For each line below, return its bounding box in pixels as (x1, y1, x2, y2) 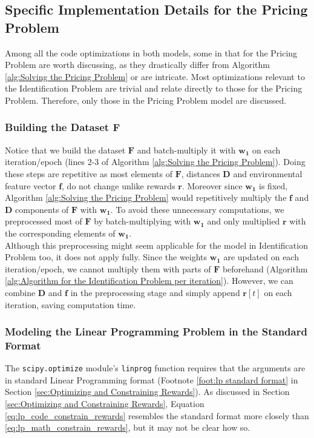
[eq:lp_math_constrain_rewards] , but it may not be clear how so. (5, 421, 250, 434)
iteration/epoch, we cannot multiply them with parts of (5, 262, 211, 275)
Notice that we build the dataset (5, 143, 126, 156)
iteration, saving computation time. (5, 298, 136, 311)
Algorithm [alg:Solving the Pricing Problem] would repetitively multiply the (5, 191, 287, 204)
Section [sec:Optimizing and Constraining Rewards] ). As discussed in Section (5, 385, 290, 398)
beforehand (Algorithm (222, 262, 308, 275)
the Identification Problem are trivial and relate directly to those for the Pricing (5, 82, 303, 95)
